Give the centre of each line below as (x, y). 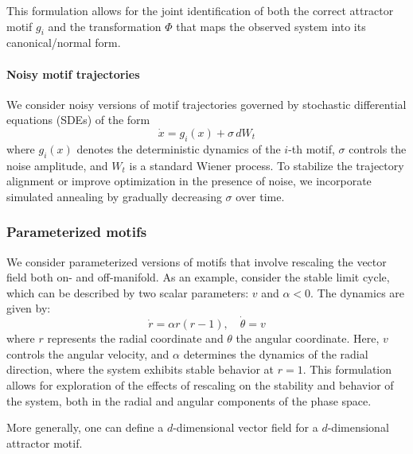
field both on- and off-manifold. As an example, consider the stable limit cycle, (198, 277)
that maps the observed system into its (271, 26)
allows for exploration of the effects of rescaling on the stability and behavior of (200, 384)
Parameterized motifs (77, 232)
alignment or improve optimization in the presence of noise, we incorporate (189, 181)
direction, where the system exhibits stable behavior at (140, 369)
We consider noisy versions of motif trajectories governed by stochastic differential (206, 104)
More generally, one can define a (85, 427)
